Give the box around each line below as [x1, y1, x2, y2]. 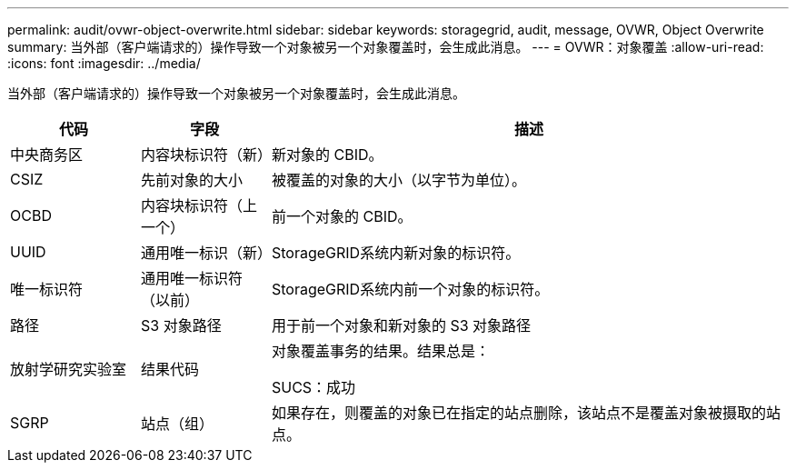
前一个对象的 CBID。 [271, 207, 413, 225]
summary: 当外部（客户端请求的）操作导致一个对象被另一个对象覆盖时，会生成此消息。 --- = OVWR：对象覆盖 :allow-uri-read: [7, 39, 764, 55]
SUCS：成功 [271, 378, 356, 396]
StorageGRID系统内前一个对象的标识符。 [271, 280, 550, 298]
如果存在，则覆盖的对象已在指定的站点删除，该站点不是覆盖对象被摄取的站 [271, 404, 781, 422]
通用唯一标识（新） [140, 244, 272, 262]
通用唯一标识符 [140, 269, 243, 287]
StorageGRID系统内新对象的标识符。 [271, 244, 521, 262]
